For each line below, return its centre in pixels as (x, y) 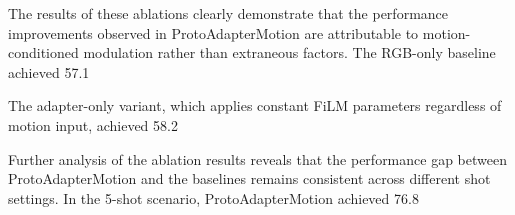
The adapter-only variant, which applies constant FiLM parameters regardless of (255, 105)
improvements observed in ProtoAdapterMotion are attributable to (213, 32)
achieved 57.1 (49, 71)
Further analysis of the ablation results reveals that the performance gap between (257, 158)
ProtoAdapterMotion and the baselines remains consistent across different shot (249, 178)
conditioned (43, 52)
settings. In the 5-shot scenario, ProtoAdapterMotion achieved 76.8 (213, 197)
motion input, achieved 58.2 (93, 124)
